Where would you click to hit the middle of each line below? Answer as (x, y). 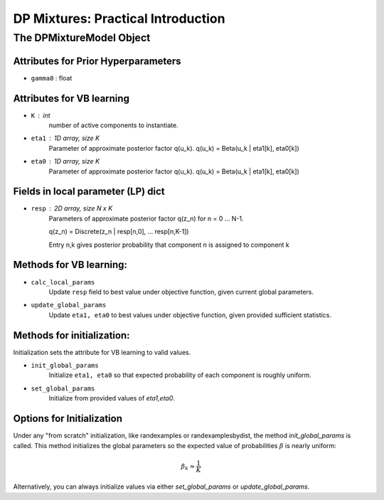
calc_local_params (63, 282)
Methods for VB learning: (70, 265)
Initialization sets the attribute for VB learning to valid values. (102, 352)
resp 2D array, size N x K (72, 208)
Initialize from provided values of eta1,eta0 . (112, 398)
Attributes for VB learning (71, 99)
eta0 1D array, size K (65, 161)
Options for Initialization (68, 419)
